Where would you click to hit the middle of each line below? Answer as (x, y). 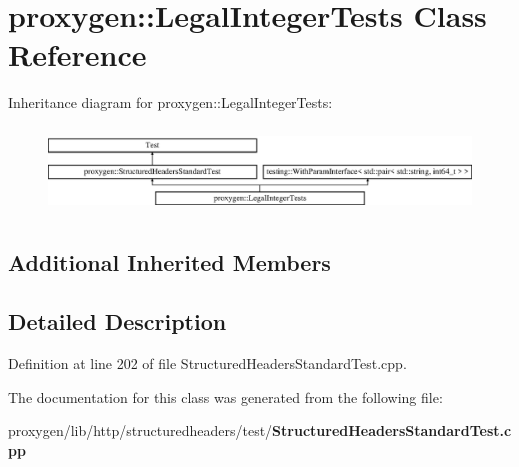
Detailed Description (117, 321)
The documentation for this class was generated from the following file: (225, 396)
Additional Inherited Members (169, 262)
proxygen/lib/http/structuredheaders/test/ (140, 430)
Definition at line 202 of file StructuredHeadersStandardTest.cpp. (207, 362)
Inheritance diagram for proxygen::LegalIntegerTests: (170, 102)
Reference (77, 54)
